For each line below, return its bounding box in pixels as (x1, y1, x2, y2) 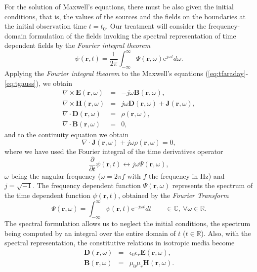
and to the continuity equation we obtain (4, 129, 129, 139)
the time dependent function (4, 190, 90, 200)
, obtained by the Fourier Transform (118, 190, 229, 200)
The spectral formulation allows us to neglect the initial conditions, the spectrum (4, 218, 251, 228)
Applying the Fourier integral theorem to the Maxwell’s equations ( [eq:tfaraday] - (4, 68, 248, 78)
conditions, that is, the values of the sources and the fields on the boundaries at (4, 11, 246, 21)
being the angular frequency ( (11, 170, 101, 181)
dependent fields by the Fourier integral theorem (4, 40, 151, 50)
